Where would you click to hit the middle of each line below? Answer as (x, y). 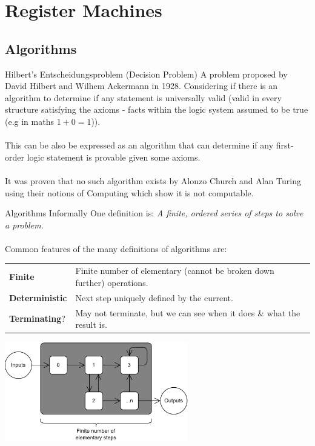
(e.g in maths (29, 121)
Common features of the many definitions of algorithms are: (116, 248)
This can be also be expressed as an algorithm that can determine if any (139, 145)
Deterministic (38, 297)
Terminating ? (37, 318)
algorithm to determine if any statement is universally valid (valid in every (143, 97)
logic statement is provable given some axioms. (114, 157)
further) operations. (112, 282)
